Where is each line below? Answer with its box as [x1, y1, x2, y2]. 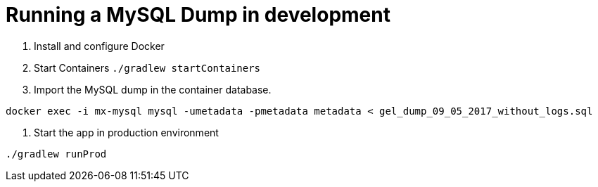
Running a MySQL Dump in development [6, 3, 390, 27]
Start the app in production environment [34, 126, 219, 138]
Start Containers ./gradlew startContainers [34, 61, 261, 74]
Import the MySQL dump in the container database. [34, 83, 272, 96]
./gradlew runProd [6, 148, 107, 160]
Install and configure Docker [34, 39, 165, 52]
